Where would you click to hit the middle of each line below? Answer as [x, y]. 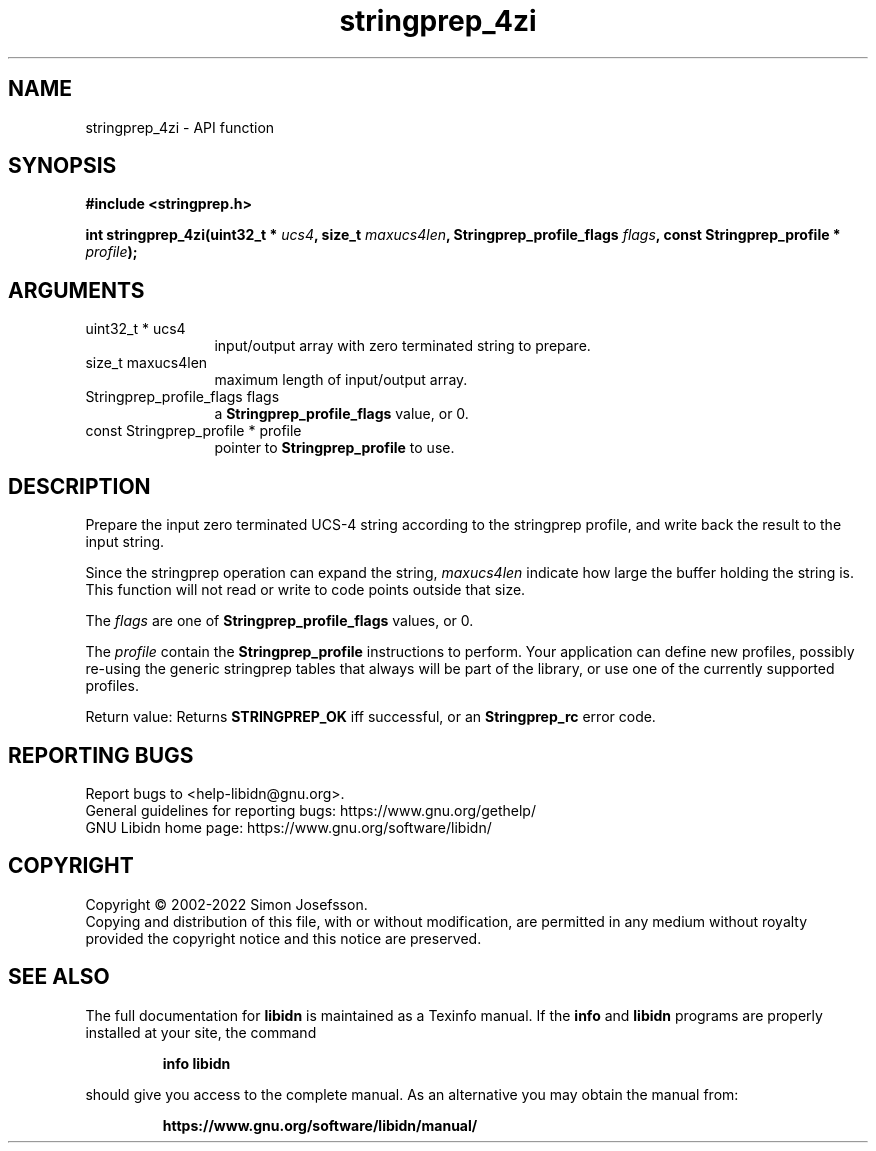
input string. [125, 542]
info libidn [196, 1063]
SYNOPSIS [62, 166]
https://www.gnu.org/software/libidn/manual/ [320, 1125]
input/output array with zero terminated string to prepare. [402, 346]
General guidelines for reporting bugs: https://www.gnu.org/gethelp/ [310, 810]
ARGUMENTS [76, 290]
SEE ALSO [59, 977]
